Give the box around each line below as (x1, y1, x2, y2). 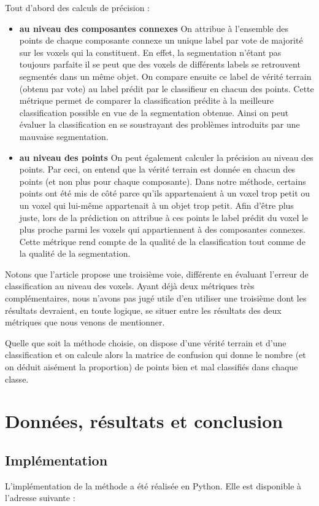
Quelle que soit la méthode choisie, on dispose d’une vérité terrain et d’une (5, 336, 286, 349)
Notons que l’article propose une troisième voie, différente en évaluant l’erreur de (5, 267, 309, 280)
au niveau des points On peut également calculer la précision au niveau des (19, 150, 313, 163)
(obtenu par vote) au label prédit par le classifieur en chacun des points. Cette (19, 82, 314, 95)
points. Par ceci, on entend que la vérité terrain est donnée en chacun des (19, 163, 296, 176)
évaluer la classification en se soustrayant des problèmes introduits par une (19, 118, 300, 131)
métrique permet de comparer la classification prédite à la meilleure (19, 94, 274, 107)
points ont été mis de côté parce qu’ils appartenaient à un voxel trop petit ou (19, 187, 310, 200)
